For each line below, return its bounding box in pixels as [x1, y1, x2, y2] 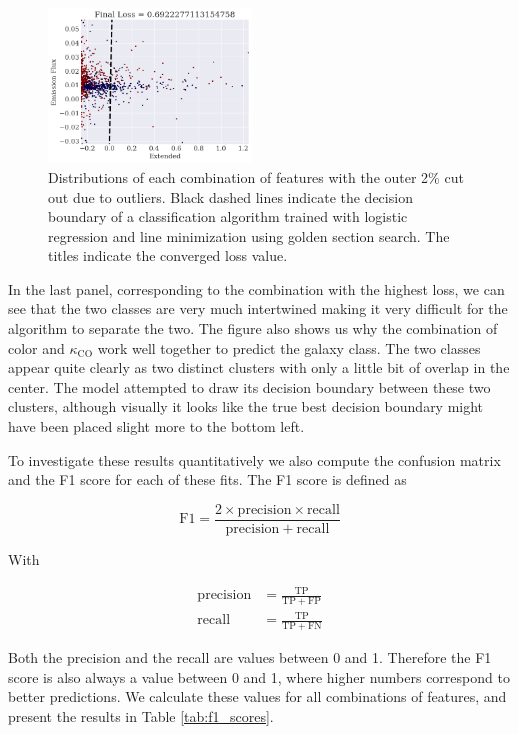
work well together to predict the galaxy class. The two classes [97, 337, 481, 358]
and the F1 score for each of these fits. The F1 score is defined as [8, 469, 407, 490]
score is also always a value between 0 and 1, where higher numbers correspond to [8, 666, 510, 687]
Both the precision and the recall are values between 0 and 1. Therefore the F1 [8, 647, 492, 668]
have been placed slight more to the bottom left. [8, 416, 305, 437]
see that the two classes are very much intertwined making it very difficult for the [8, 298, 508, 319]
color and [8, 337, 65, 358]
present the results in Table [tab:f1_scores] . [8, 706, 274, 727]
